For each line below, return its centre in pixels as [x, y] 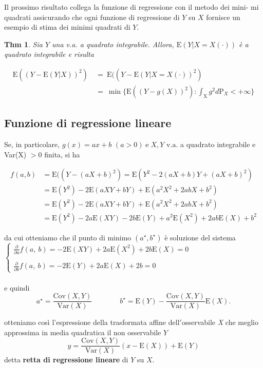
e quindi [17, 287]
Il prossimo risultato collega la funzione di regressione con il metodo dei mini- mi [131, 7]
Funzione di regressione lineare [88, 123]
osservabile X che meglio [220, 322]
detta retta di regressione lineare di [66, 360]
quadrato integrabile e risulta [49, 54]
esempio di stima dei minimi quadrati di [67, 27]
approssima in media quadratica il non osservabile [83, 332]
